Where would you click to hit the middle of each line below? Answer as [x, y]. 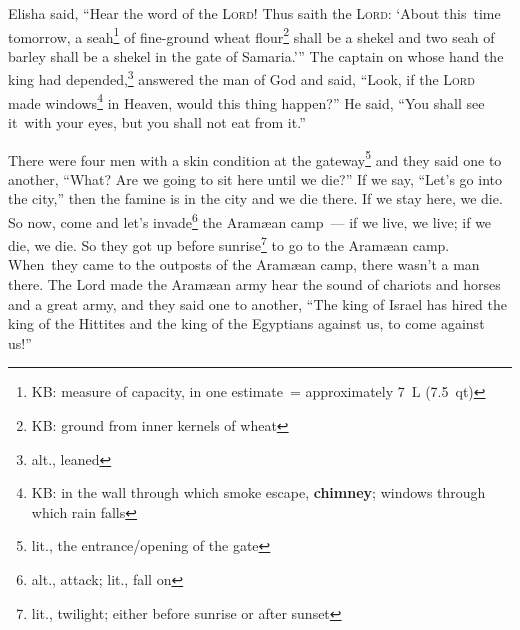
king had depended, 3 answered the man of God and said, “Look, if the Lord [241, 78]
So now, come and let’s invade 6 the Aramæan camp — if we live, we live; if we [250, 220]
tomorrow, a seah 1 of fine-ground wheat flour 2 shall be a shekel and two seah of [251, 35]
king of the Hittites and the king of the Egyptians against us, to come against [246, 323]
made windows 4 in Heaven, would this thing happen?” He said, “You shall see [246, 101]
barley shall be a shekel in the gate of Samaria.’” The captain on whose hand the [256, 55]
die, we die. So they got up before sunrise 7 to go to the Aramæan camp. [229, 243]
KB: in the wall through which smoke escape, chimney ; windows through [258, 492]
